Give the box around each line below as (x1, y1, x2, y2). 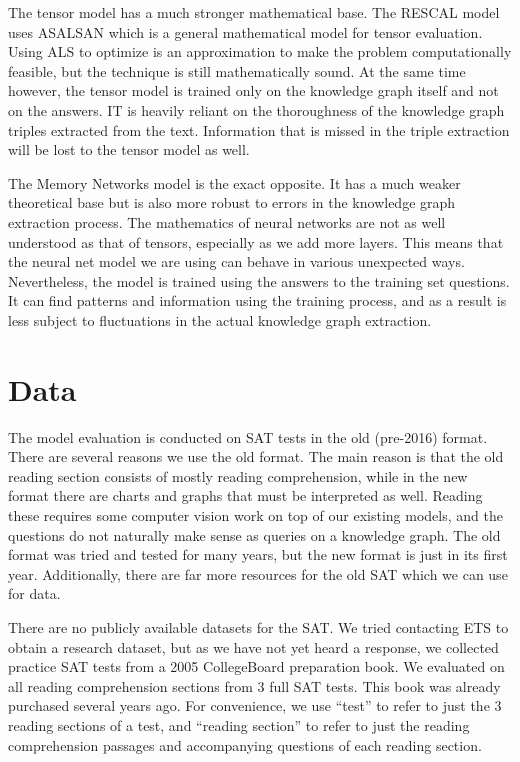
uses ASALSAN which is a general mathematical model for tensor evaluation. (8, 21, 483, 42)
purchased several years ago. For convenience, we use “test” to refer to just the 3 (8, 695, 502, 716)
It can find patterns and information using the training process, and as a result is (8, 290, 507, 311)
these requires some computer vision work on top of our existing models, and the (8, 505, 503, 525)
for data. (8, 583, 61, 604)
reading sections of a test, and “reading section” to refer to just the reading (8, 714, 470, 735)
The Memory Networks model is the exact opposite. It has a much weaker (8, 172, 461, 193)
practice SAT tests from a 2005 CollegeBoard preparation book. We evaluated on (8, 656, 505, 677)
